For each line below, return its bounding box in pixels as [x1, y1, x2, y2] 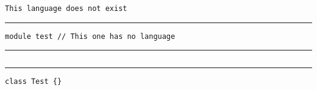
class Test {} [5, 77, 62, 86]
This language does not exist [5, 4, 127, 13]
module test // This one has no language [5, 32, 176, 41]
